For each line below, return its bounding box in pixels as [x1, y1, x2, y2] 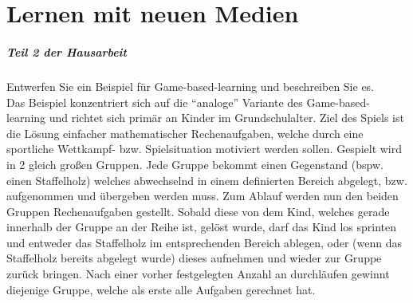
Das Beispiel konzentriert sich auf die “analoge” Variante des [6, 93, 303, 110]
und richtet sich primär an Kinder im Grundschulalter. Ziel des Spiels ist [49, 109, 404, 126]
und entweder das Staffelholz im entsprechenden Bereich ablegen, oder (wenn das [6, 234, 402, 250]
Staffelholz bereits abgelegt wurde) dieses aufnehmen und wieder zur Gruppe [6, 250, 382, 266]
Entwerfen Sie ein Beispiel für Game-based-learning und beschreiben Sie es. [6, 77, 375, 94]
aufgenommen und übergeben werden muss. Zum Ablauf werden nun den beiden [6, 187, 399, 204]
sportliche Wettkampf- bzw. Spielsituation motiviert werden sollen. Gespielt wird [6, 140, 403, 157]
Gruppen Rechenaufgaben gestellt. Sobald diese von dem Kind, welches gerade [6, 203, 390, 219]
